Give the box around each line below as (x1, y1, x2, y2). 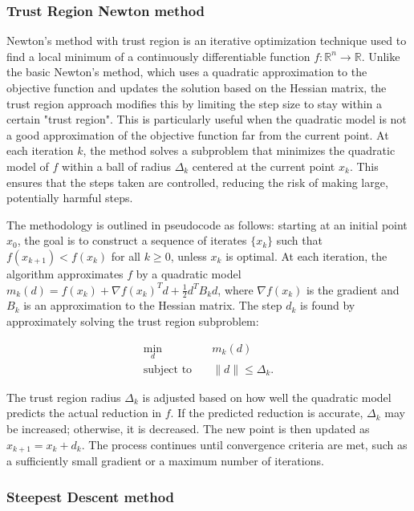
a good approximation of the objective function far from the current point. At (6, 126, 389, 143)
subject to (143, 363, 193, 375)
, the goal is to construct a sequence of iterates (17, 232, 247, 249)
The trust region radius (6, 388, 121, 405)
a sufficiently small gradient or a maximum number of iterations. (6, 452, 324, 469)
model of (6, 157, 49, 174)
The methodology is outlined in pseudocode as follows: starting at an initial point (6, 216, 408, 233)
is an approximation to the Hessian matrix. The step (23, 297, 282, 314)
